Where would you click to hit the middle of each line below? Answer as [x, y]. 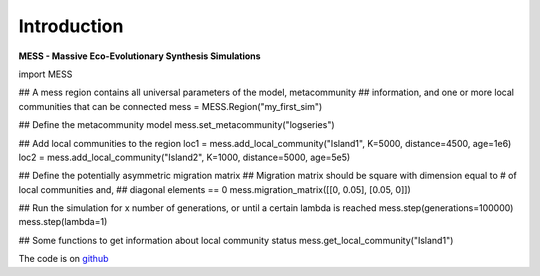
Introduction [71, 26]
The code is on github [63, 259]
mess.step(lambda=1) [63, 222]
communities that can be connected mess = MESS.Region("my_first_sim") [170, 106]
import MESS [45, 74]
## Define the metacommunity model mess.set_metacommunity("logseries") [176, 125]
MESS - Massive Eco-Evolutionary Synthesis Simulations [139, 56]
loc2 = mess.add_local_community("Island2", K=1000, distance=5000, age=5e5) [184, 157]
